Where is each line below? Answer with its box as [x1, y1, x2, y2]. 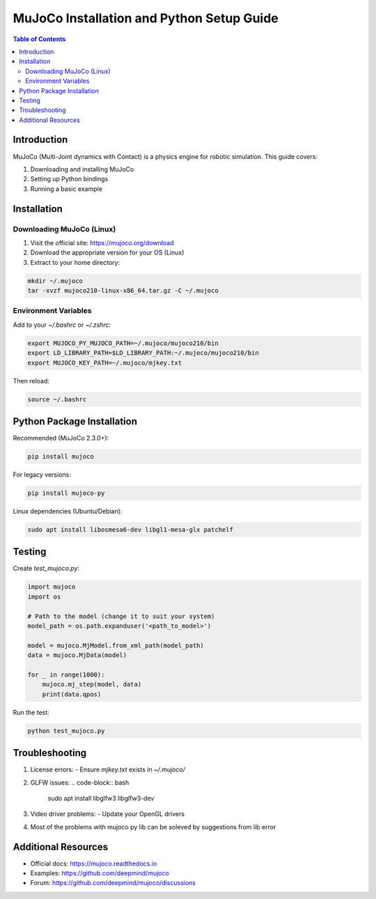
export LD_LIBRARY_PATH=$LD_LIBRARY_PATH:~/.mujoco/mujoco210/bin [27, 349, 259, 357]
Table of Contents [13, 35, 66, 43]
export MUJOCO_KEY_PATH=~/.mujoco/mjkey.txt [27, 359, 182, 367]
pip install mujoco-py [27, 489, 105, 497]
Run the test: [13, 708, 50, 716]
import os [27, 592, 61, 601]
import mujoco [27, 583, 76, 591]
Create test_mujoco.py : [13, 564, 80, 573]
